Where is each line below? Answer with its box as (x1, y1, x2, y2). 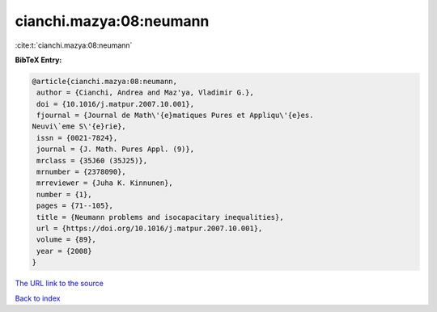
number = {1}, (36, 190, 92, 199)
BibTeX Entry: (15, 55, 62, 65)
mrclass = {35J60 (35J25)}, (36, 156, 148, 165)
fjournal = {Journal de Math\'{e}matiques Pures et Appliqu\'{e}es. (36, 111, 314, 120)
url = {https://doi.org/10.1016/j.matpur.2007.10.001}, (36, 224, 263, 233)
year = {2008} (36, 247, 92, 255)
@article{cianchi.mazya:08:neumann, (32, 77, 178, 86)
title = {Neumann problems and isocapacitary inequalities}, (36, 213, 284, 221)
